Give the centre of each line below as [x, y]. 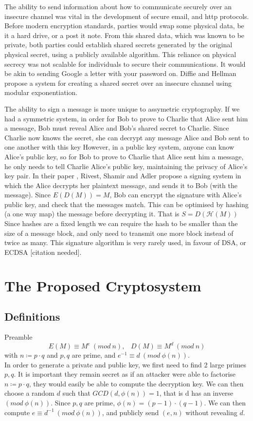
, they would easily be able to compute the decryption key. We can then [136, 383]
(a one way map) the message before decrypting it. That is [92, 214]
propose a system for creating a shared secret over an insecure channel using [118, 83]
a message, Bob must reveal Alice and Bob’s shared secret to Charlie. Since [117, 128]
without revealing [211, 412]
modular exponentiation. [41, 92]
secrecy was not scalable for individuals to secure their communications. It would [125, 64]
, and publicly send [130, 412]
